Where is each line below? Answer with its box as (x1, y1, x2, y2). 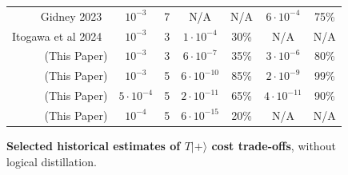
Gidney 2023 (40, 7, 102, 24)
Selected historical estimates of (6, 137, 181, 154)
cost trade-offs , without (211, 137, 336, 154)
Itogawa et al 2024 (12, 27, 102, 44)
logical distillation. (6, 153, 97, 169)
